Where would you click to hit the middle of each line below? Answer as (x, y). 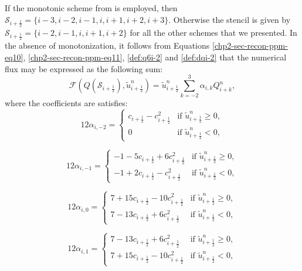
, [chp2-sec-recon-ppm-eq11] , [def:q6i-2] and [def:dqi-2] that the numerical (155, 57)
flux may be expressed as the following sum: (84, 68)
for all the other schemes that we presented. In (213, 33)
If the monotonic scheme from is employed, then (91, 8)
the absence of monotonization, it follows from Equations (107, 45)
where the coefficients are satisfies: (66, 103)
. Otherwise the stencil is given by (230, 19)
